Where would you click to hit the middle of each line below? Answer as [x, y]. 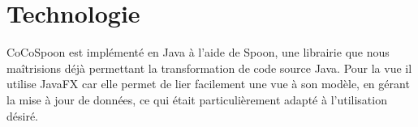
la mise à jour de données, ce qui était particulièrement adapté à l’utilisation [197, 99]
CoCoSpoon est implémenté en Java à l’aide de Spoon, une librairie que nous [198, 52]
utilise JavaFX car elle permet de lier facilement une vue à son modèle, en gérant [208, 84]
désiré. [23, 115]
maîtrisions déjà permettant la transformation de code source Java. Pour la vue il [209, 68]
